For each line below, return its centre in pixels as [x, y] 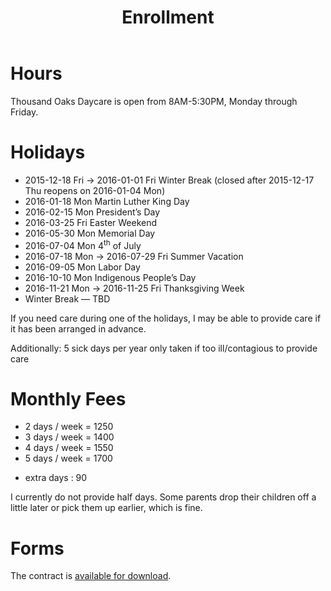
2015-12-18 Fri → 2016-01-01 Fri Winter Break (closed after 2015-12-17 [169, 180]
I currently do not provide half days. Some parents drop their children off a [163, 497]
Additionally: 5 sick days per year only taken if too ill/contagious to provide [164, 348]
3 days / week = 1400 [69, 437]
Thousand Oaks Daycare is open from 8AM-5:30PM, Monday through [154, 101]
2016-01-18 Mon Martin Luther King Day [107, 201]
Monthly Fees [68, 398]
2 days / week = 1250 [69, 427]
